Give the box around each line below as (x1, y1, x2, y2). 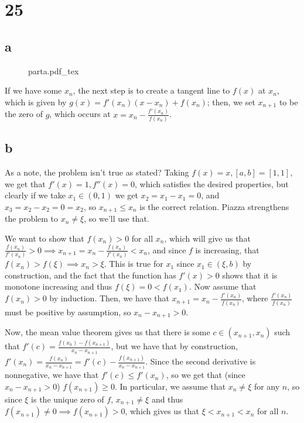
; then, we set (207, 95, 255, 108)
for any (254, 380, 280, 392)
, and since (147, 243, 186, 256)
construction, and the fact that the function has (5, 269, 176, 281)
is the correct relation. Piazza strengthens (139, 200, 289, 212)
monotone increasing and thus (5, 280, 112, 293)
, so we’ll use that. (84, 212, 149, 225)
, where (242, 292, 268, 304)
